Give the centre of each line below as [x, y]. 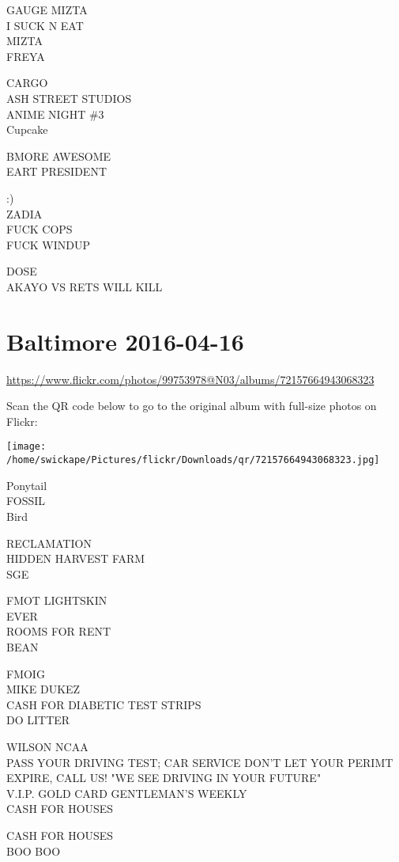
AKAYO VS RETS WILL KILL [85, 286]
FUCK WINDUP [48, 244]
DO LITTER [38, 720]
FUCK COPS [40, 229]
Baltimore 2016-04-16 [125, 341]
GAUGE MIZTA [47, 9]
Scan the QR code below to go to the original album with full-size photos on [192, 406]
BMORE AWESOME [59, 156]
